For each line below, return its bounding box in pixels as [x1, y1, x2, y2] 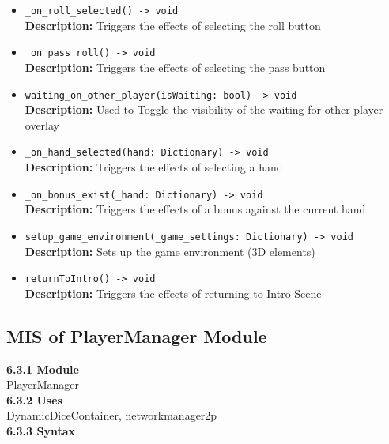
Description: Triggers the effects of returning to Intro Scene [25, 284, 322, 301]
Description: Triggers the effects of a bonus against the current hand [25, 201, 366, 217]
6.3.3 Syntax [6, 422, 75, 438]
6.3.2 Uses [6, 391, 62, 408]
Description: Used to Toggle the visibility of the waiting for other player [25, 101, 383, 118]
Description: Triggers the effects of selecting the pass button [25, 58, 326, 75]
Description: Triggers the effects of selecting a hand [25, 159, 283, 175]
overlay [25, 116, 60, 133]
